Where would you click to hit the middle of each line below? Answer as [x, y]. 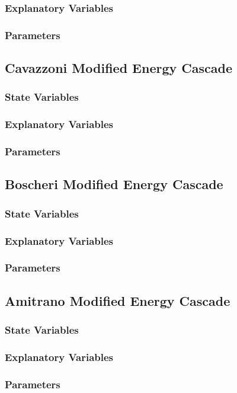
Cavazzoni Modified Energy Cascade [118, 68]
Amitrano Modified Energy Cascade [118, 300]
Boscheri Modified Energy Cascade [114, 184]
